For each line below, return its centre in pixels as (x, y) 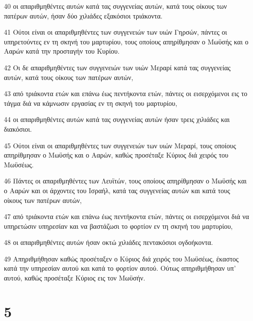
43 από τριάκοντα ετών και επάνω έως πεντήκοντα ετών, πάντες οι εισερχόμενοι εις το (126, 93)
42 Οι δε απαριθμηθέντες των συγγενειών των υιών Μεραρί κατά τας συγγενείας (117, 67)
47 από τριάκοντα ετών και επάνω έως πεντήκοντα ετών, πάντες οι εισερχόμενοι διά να (126, 216)
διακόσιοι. (18, 129)
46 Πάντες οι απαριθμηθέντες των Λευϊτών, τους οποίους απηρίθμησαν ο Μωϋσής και (125, 181)
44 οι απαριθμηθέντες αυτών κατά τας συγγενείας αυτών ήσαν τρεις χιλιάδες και (117, 119)
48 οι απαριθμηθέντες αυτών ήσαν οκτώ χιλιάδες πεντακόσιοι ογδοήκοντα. (108, 242)
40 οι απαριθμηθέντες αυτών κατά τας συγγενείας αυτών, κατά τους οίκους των (116, 6)
